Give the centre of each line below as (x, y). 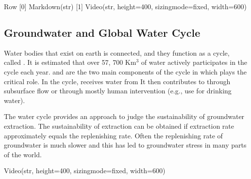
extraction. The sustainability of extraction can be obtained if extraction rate (119, 126)
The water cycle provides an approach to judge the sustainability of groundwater (124, 116)
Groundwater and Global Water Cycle (102, 32)
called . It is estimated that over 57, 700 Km (70, 62)
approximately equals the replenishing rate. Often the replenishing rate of (113, 135)
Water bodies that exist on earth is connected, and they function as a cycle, (117, 52)
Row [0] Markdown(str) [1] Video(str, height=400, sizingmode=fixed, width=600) (125, 6)
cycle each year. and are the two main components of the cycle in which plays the (125, 71)
